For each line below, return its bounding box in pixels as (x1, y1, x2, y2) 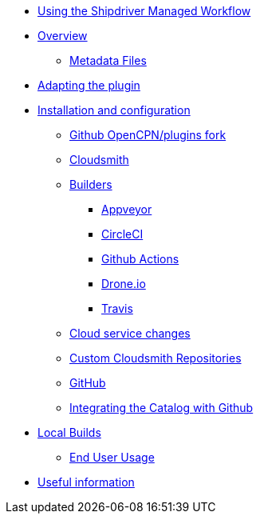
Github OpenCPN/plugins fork (69, 128, 227, 142)
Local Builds (37, 426, 101, 439)
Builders (69, 178, 112, 191)
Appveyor (101, 202, 152, 216)
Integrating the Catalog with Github (69, 401, 254, 414)
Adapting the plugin (37, 78, 140, 92)
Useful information (37, 475, 135, 489)
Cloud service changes (69, 326, 191, 340)
